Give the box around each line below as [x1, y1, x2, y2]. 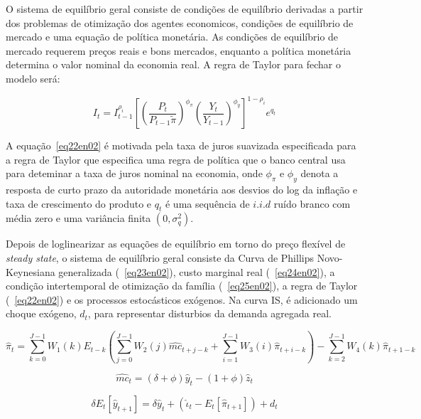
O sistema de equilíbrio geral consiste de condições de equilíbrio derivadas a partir [6, 1, 363, 16]
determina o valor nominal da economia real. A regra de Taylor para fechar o [6, 57, 341, 72]
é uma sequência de [165, 196, 250, 211]
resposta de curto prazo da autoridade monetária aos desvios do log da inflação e [6, 182, 358, 197]
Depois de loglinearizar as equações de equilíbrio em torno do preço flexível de [6, 236, 346, 251]
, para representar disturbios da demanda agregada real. [87, 306, 332, 321]
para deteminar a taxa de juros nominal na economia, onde [6, 166, 263, 181]
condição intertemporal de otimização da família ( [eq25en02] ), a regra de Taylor [6, 278, 358, 293]
